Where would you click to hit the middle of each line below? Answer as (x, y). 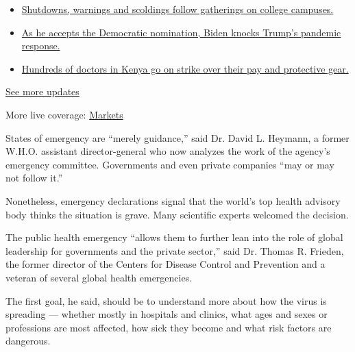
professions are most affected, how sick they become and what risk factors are (169, 327)
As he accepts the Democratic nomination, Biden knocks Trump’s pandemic (181, 32)
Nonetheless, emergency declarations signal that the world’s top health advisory (173, 200)
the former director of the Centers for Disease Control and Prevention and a (166, 264)
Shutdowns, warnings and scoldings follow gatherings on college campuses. (177, 9)
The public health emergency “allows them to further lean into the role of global (174, 237)
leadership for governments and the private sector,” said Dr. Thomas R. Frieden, (175, 250)
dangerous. (28, 341)
